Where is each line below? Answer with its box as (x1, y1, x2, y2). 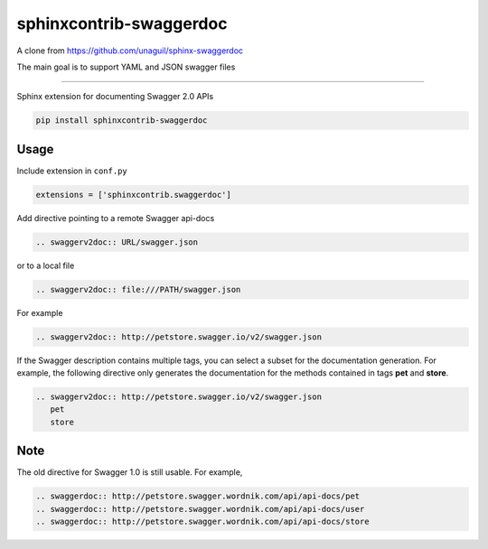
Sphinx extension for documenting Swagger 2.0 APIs (16, 91, 214, 102)
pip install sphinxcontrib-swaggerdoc (35, 116, 208, 126)
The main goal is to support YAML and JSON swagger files (16, 61, 236, 72)
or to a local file (16, 260, 75, 271)
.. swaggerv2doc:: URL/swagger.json (35, 237, 199, 247)
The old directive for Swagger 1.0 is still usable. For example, (16, 467, 243, 478)
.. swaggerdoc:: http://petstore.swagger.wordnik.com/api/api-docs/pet (35, 491, 361, 501)
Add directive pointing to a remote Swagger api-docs (16, 212, 215, 223)
